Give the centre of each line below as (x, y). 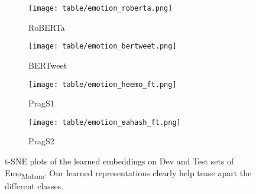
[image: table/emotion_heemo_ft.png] (103, 84)
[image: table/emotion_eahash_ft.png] (105, 122)
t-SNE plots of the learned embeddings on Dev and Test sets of (119, 161)
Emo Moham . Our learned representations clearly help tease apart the (128, 173)
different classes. (34, 185)
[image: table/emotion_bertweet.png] (103, 46)
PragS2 (41, 141)
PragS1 (41, 103)
